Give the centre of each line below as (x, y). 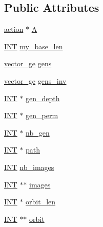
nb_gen (38, 132)
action (14, 29)
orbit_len (41, 202)
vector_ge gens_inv (35, 80)
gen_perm (42, 115)
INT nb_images (29, 167)
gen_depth (43, 98)
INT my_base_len (34, 46)
